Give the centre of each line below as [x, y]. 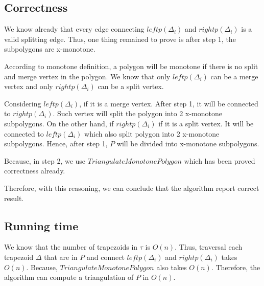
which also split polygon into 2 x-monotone [152, 133]
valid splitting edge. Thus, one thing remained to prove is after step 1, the [120, 39]
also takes [172, 267]
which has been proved [220, 160]
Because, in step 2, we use [45, 160]
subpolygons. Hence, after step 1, [56, 144]
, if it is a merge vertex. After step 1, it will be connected [169, 103]
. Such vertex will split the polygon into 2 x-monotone [137, 113]
